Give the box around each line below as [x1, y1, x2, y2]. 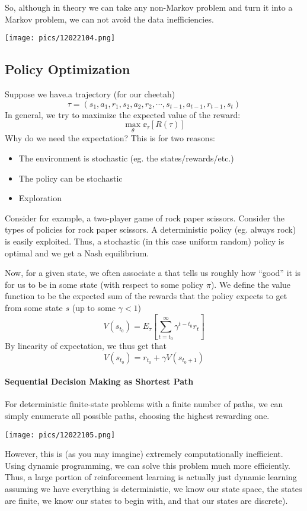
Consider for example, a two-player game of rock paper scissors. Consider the [5, 211, 285, 224]
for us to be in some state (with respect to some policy [5, 278, 204, 290]
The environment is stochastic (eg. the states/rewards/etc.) [18, 152, 234, 164]
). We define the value [210, 278, 291, 290]
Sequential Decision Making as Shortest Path [5, 375, 194, 388]
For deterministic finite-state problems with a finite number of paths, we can [5, 398, 283, 410]
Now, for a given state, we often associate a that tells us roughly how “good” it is [5, 266, 301, 279]
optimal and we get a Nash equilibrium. [5, 246, 149, 259]
